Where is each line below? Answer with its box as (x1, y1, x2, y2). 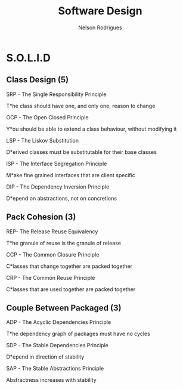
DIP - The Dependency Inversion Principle (6, 183, 110, 190)
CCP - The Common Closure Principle (6, 251, 100, 258)
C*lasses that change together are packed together (6, 263, 133, 270)
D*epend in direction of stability (6, 353, 85, 360)
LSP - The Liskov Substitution (6, 137, 79, 144)
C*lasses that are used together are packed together (6, 285, 136, 293)
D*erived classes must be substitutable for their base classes (6, 148, 157, 156)
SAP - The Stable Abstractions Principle (6, 365, 104, 372)
